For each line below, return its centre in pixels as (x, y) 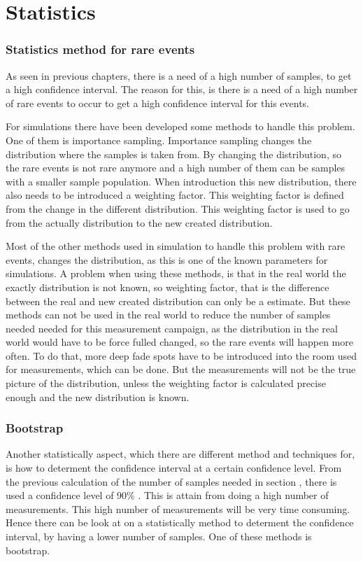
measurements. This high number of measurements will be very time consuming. (178, 508)
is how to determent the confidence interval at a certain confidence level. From (174, 468)
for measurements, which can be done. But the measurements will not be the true (181, 369)
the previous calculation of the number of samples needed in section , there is (171, 481)
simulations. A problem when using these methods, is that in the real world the (176, 273)
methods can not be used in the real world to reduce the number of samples (168, 315)
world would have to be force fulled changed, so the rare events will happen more (179, 342)
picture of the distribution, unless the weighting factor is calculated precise (166, 383)
